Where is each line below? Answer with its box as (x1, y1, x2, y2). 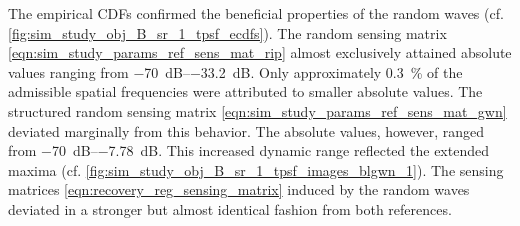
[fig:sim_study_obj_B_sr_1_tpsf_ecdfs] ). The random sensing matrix (8, 22, 447, 43)
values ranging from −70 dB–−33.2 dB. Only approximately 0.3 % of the (8, 61, 463, 82)
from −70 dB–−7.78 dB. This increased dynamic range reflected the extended (8, 140, 489, 161)
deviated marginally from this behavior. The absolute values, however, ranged (8, 120, 485, 141)
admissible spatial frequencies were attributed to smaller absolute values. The (8, 81, 483, 102)
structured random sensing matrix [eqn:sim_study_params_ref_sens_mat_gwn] (8, 100, 507, 121)
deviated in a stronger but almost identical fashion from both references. (8, 198, 452, 219)
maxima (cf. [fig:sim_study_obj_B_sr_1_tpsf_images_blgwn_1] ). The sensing (8, 159, 504, 180)
